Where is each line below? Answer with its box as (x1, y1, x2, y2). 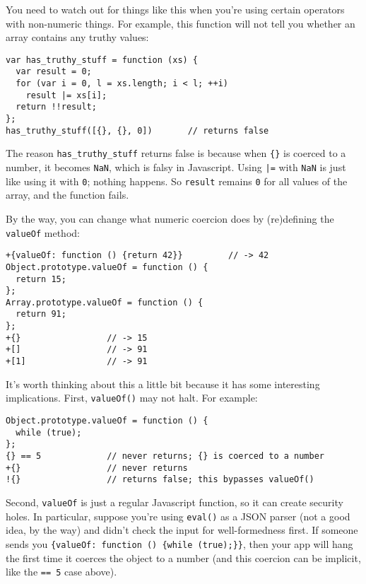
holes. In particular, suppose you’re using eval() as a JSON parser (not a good (6, 508, 350, 523)
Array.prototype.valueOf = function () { (6, 297, 203, 308)
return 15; (16, 274, 66, 284)
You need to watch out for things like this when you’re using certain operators (6, 2, 345, 16)
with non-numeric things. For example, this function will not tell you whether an (6, 16, 355, 30)
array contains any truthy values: (6, 30, 149, 45)
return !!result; (16, 102, 97, 112)
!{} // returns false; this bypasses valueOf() (6, 474, 314, 485)
